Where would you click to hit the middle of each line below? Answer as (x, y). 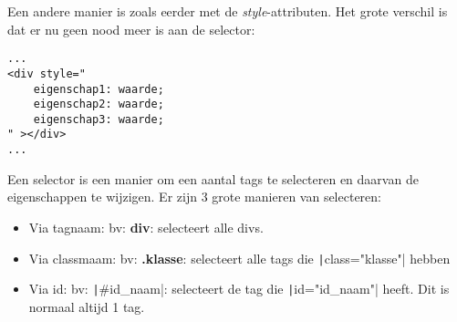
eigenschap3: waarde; (99, 119)
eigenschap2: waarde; (99, 104)
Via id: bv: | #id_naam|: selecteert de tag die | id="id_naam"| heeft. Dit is (239, 289)
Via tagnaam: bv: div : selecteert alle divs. (146, 227)
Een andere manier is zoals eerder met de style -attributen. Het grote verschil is (228, 11)
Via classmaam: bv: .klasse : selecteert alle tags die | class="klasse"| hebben (239, 258)
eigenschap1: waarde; (99, 89)
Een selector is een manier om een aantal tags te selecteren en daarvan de (213, 178)
